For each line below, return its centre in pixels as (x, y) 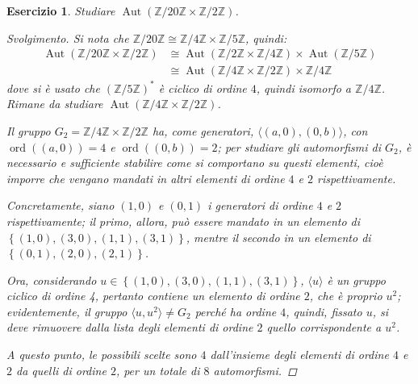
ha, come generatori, (203, 130)
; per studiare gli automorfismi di (299, 146)
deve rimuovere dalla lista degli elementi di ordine (130, 327)
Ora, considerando (52, 280)
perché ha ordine (236, 311)
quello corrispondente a (324, 327)
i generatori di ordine (260, 205)
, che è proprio (346, 296)
